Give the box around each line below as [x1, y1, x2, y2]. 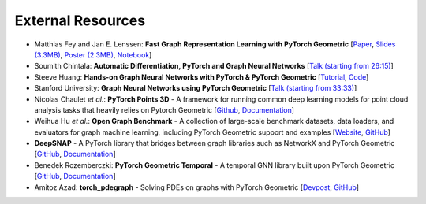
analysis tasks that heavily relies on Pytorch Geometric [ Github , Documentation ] [34, 105, 295, 114]
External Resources [14, 12, 146, 29]
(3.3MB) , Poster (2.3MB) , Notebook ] [34, 50, 152, 59]
